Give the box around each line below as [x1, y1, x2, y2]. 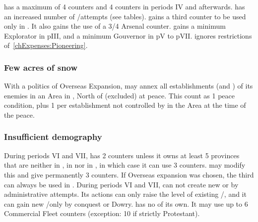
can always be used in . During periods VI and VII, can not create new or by [4, 179, 239, 189]
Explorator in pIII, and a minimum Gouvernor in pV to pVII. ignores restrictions [4, 30, 252, 41]
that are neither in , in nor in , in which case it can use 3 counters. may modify [4, 160, 246, 170]
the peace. [4, 109, 35, 120]
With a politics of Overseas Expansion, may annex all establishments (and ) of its [4, 81, 253, 91]
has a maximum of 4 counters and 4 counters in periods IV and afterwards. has [4, 1, 245, 11]
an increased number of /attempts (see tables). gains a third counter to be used [4, 11, 246, 21]
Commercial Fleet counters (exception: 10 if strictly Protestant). [4, 208, 200, 219]
